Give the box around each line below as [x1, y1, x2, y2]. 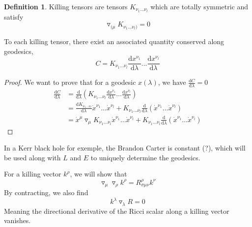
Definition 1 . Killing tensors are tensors [4, 1, 128, 11]
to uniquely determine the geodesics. [90, 152, 200, 162]
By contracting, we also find [4, 187, 88, 198]
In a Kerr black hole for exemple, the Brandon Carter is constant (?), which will [4, 143, 246, 153]
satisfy [4, 11, 24, 22]
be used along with [4, 152, 61, 162]
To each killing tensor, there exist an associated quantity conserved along [4, 36, 224, 46]
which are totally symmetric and [150, 1, 249, 11]
